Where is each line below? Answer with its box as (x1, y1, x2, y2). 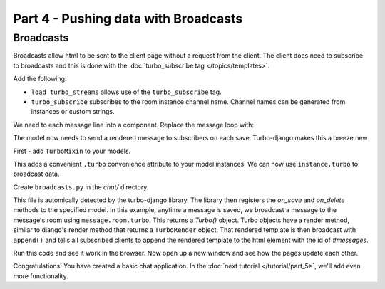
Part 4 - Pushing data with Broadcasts (13, 11, 243, 26)
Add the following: (13, 75, 67, 83)
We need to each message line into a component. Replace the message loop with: (13, 120, 255, 129)
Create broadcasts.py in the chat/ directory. (13, 182, 149, 191)
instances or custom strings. (31, 107, 115, 116)
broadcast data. (13, 169, 60, 178)
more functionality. (13, 271, 68, 280)
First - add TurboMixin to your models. (13, 147, 131, 155)
